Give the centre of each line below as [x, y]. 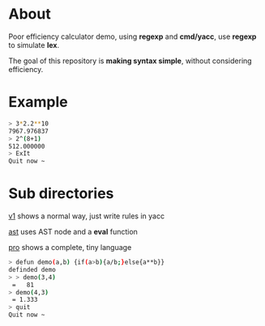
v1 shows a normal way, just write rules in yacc [86, 216]
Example [38, 102]
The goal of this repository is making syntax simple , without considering [130, 61]
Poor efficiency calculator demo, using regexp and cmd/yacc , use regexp [132, 36]
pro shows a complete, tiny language [70, 248]
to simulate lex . [34, 44]
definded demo [32, 269]
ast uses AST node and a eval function [73, 232]
